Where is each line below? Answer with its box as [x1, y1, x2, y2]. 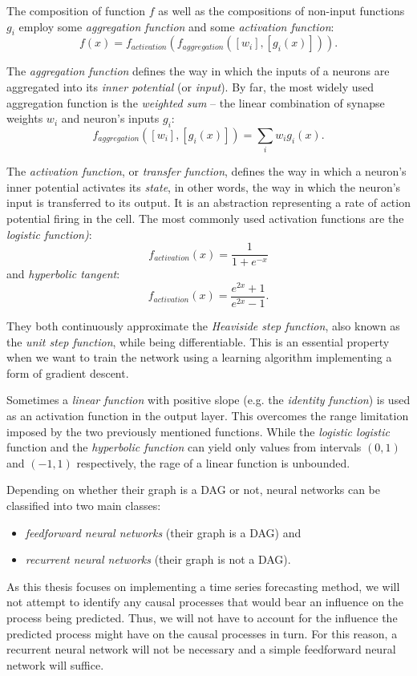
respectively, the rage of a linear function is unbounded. [76, 454, 350, 471]
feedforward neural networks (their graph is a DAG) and [25, 524, 302, 540]
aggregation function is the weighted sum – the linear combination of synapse [6, 94, 385, 111]
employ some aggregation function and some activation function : [18, 18, 334, 34]
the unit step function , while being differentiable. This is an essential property [6, 333, 390, 350]
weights [6, 110, 43, 127]
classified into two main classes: [6, 497, 161, 513]
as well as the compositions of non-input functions [158, 2, 405, 18]
